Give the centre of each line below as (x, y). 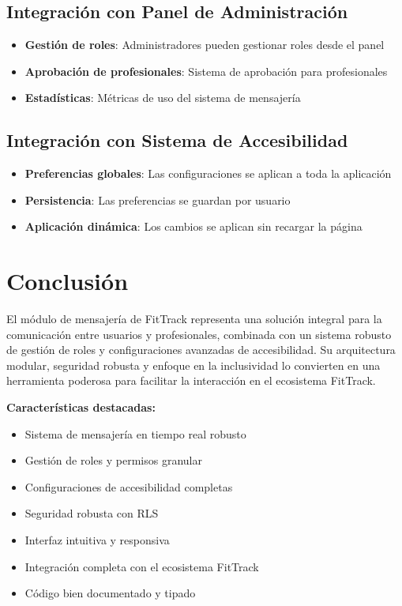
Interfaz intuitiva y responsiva (97, 540)
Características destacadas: (81, 407)
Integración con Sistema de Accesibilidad (177, 140)
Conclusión (68, 281)
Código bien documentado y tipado (110, 593)
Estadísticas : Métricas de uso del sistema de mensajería (163, 98)
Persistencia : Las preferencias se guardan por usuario (158, 199)
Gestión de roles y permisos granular (113, 460)
